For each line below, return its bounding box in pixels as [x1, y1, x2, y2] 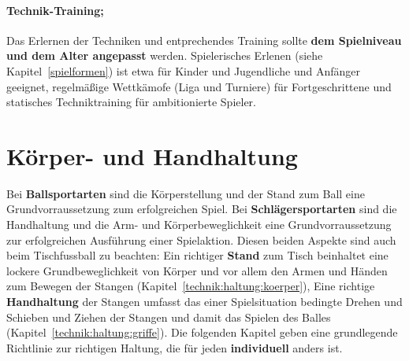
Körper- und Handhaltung [6, 139, 298, 171]
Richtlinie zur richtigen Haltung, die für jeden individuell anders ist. [6, 339, 343, 355]
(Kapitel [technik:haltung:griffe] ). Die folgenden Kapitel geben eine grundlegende [6, 324, 398, 341]
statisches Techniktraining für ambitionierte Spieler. [6, 94, 256, 110]
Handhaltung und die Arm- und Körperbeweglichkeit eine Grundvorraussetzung [6, 216, 392, 233]
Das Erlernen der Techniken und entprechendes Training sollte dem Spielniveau [6, 31, 402, 48]
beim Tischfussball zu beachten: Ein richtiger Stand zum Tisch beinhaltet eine [6, 247, 389, 263]
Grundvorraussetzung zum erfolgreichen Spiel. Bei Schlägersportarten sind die [6, 201, 397, 217]
